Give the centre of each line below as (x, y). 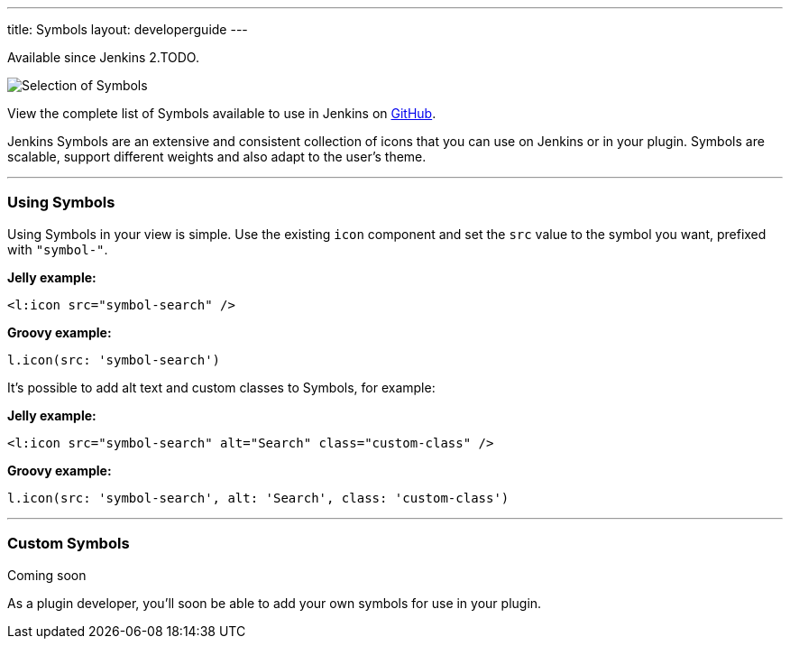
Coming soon (47, 575)
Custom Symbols (69, 544)
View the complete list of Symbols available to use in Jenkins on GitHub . (222, 113)
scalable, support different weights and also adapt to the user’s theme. (217, 157)
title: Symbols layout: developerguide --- (128, 29)
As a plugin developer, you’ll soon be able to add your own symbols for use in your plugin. (275, 603)
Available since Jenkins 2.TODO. (103, 57)
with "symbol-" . (58, 249)
